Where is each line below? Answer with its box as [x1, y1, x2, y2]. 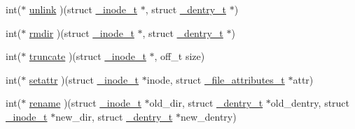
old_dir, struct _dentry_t [149, 96, 263, 110]
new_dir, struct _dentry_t [55, 109, 173, 123]
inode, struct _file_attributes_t [146, 72, 285, 86]
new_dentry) [180, 109, 237, 123]
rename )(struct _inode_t [29, 96, 141, 110]
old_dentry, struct [270, 96, 350, 110]
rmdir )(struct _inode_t [29, 25, 134, 40]
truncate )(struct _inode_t [29, 49, 146, 63]
